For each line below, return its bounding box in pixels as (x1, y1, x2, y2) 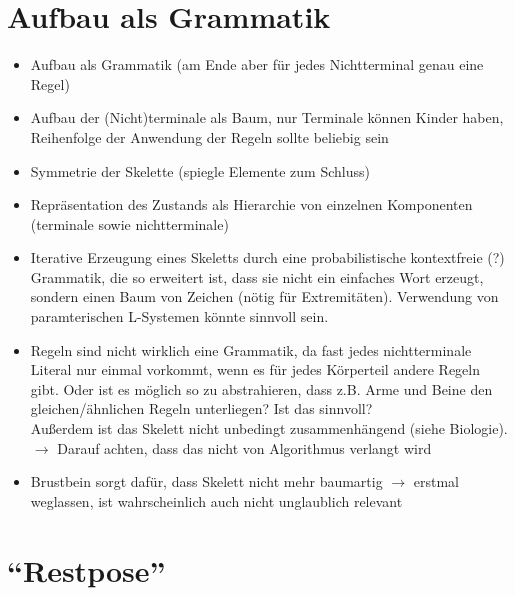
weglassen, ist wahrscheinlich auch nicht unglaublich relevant (30, 490, 403, 511)
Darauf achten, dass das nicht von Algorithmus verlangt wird (57, 437, 432, 458)
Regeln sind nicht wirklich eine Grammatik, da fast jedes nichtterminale (30, 339, 472, 360)
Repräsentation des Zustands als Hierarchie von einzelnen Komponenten (30, 194, 473, 215)
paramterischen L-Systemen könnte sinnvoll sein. (30, 306, 329, 327)
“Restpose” (7, 549, 166, 590)
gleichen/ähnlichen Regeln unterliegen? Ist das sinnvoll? (30, 398, 373, 419)
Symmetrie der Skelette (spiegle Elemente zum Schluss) (30, 160, 370, 181)
